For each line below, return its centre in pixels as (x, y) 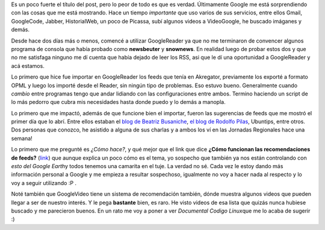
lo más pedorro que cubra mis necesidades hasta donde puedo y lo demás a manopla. (118, 102)
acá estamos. (28, 65)
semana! (22, 138)
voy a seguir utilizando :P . (44, 183)
